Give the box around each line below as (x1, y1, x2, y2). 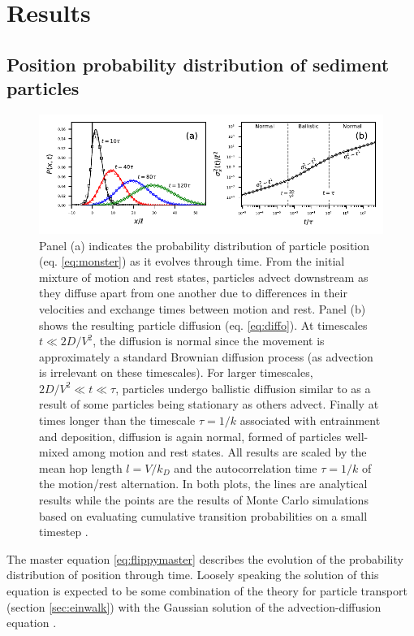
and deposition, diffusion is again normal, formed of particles (39, 427, 342, 444)
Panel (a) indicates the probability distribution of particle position (39, 236, 370, 253)
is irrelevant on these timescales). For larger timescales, (39, 364, 313, 381)
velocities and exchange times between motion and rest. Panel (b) (39, 300, 366, 317)
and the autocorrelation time (174, 459, 317, 476)
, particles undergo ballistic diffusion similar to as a (115, 379, 371, 396)
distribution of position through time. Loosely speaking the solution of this (6, 566, 379, 583)
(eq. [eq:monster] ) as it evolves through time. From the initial (39, 253, 345, 270)
